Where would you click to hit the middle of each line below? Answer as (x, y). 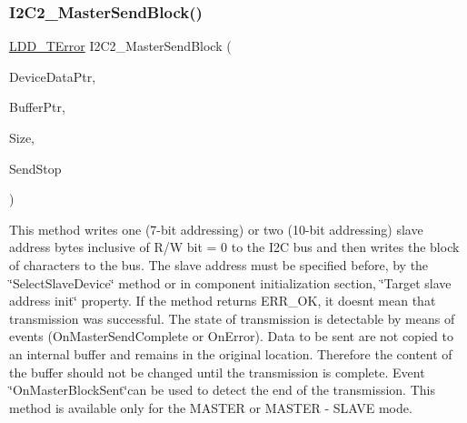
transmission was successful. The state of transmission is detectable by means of (232, 318)
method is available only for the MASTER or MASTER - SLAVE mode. (211, 407)
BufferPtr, (37, 107)
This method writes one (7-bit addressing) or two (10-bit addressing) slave (216, 229)
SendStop (35, 168)
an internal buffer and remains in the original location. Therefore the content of (231, 353)
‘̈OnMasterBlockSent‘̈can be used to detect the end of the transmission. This (222, 390)
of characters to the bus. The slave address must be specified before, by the (219, 264)
